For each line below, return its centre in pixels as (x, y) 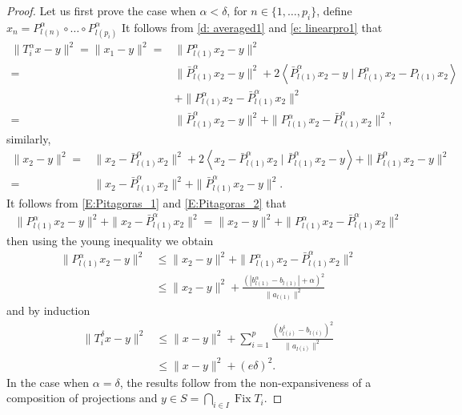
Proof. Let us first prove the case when (101, 10)
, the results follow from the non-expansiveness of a (245, 382)
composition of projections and (82, 398)
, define (334, 10)
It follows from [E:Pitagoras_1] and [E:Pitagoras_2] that (147, 202)
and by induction (48, 310)
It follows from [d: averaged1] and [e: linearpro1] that (252, 27)
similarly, (29, 138)
